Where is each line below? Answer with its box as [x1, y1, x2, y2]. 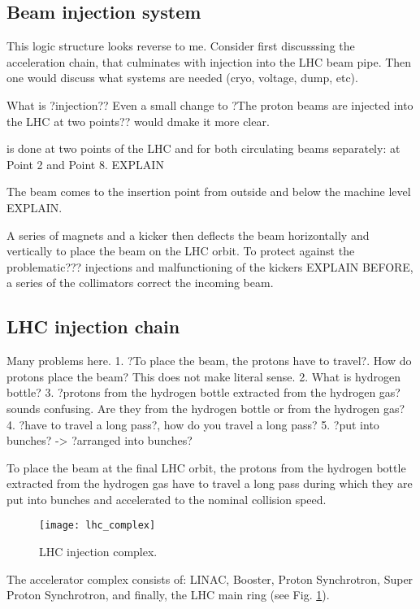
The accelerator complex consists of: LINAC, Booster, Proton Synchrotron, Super [6, 570, 414, 587]
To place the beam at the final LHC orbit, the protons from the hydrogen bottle [6, 459, 406, 476]
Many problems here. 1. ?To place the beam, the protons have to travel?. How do [6, 352, 412, 369]
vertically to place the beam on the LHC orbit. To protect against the [6, 242, 355, 259]
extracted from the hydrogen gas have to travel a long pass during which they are [6, 475, 413, 492]
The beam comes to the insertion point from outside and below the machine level [6, 183, 411, 200]
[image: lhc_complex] [39, 520, 156, 532]
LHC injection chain [6, 314, 180, 339]
